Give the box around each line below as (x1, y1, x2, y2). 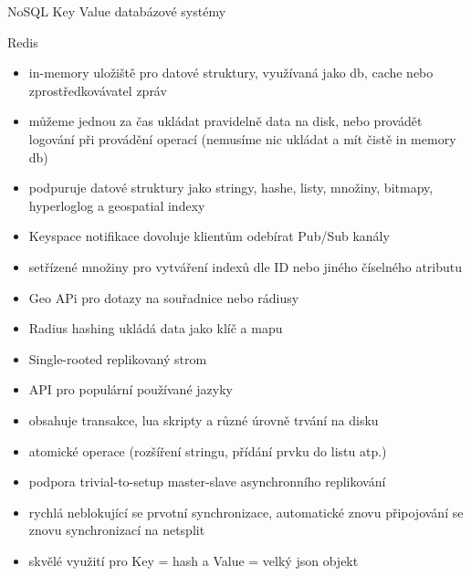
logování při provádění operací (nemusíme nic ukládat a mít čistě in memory (28, 129, 456, 148)
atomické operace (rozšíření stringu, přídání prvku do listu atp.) (28, 441, 387, 460)
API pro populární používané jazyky (28, 380, 233, 399)
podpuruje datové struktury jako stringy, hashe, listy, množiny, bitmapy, (28, 178, 434, 197)
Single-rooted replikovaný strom (28, 349, 207, 368)
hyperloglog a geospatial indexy (28, 195, 205, 215)
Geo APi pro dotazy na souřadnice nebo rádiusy (28, 288, 299, 307)
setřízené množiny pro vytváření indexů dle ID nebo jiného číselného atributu (28, 257, 463, 276)
